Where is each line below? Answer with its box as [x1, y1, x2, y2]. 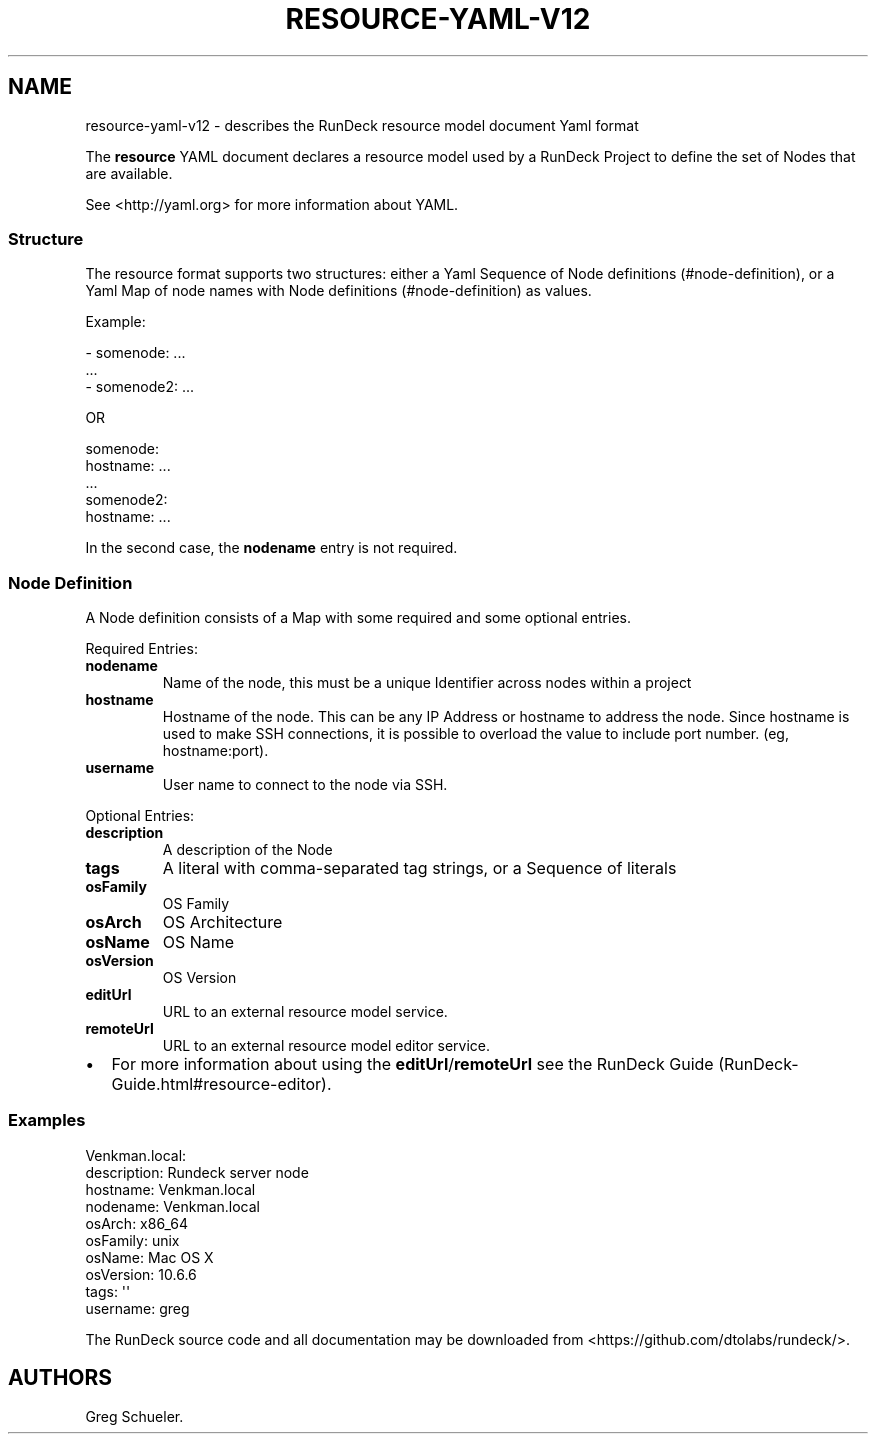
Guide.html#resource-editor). [111, 1074, 332, 1095]
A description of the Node [162, 841, 333, 859]
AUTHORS [8, 1365, 113, 1391]
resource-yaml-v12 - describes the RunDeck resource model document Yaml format [85, 116, 639, 134]
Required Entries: [85, 640, 198, 658]
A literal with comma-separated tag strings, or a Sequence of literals [162, 858, 677, 879]
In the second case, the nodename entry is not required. [85, 539, 458, 557]
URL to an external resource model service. [162, 1003, 448, 1021]
